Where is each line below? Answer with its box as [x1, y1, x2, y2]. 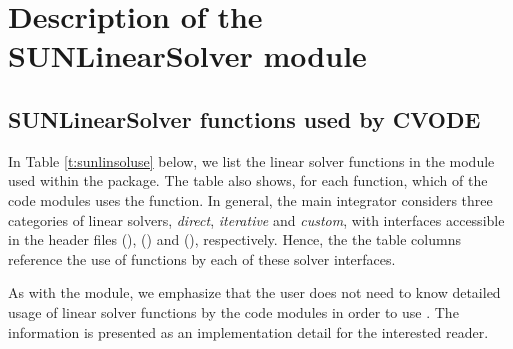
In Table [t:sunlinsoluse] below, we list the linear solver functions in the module [8, 150, 495, 171]
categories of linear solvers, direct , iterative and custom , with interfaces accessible [8, 209, 505, 230]
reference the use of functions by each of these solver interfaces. [8, 248, 396, 269]
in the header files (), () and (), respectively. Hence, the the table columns [8, 229, 461, 250]
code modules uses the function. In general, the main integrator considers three [8, 189, 493, 210]
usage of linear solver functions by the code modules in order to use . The [8, 301, 459, 322]
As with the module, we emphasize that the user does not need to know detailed [8, 282, 501, 303]
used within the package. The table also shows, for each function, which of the [8, 170, 488, 191]
